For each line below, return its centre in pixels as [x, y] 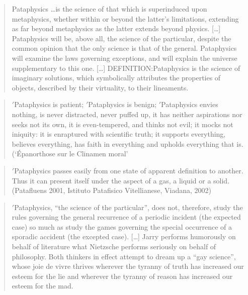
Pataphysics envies [190, 104]
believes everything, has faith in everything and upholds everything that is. [128, 143]
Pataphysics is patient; [49, 104]
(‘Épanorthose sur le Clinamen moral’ [70, 154]
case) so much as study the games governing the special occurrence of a [122, 226]
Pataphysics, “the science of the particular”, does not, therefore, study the [129, 207]
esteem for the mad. [43, 286]
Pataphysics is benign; [122, 104]
